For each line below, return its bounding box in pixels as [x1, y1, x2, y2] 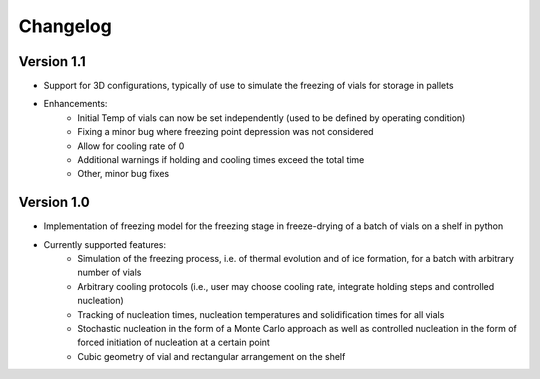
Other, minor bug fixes [77, 168, 170, 180]
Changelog [18, 15, 112, 37]
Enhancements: [43, 98, 108, 110]
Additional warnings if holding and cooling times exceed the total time [77, 154, 365, 166]
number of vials [77, 266, 142, 279]
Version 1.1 [18, 53, 87, 70]
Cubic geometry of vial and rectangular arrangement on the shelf [77, 350, 346, 362]
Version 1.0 [18, 194, 90, 211]
